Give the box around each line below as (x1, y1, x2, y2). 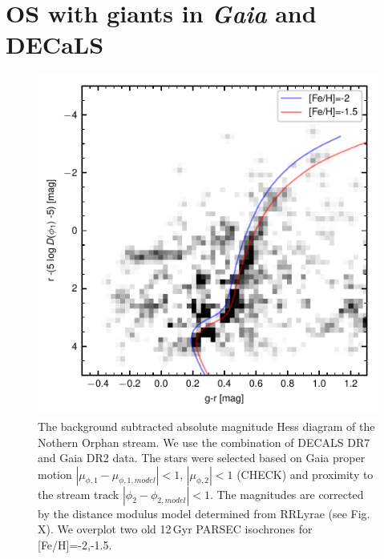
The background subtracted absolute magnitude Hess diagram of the (38, 417, 375, 434)
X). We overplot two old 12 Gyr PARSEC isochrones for (38, 521, 313, 537)
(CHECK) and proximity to (236, 465, 374, 482)
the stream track (38, 485, 119, 502)
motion (38, 465, 72, 482)
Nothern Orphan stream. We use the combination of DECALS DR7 (38, 433, 370, 450)
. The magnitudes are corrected (209, 485, 364, 502)
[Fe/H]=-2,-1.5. (38, 536, 112, 553)
